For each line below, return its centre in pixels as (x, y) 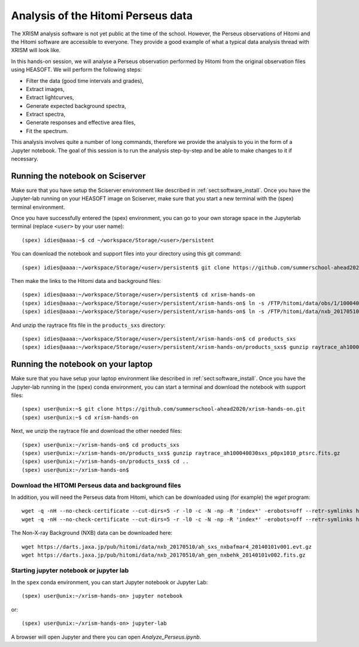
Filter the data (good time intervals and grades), (85, 80)
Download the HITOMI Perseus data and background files (96, 485)
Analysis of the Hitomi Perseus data (102, 16)
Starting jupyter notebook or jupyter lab (70, 570)
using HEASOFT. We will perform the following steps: (77, 70)
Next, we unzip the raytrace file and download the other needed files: (97, 431)
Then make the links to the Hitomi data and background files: (86, 281)
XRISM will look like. (36, 50)
